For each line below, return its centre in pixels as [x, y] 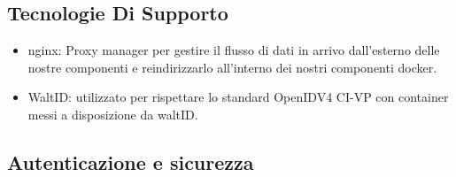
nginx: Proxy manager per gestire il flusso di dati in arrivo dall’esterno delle [234, 50]
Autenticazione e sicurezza [131, 162]
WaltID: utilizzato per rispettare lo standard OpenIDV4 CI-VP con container [238, 97]
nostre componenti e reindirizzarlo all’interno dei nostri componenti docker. [232, 67]
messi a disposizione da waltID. [113, 114]
